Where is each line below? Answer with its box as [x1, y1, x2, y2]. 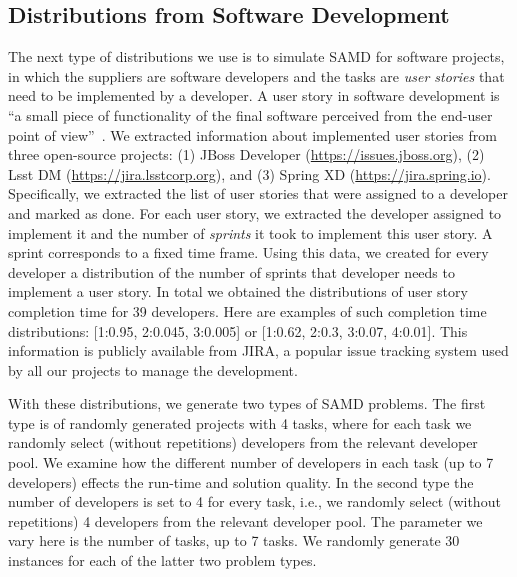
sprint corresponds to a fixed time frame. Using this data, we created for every [8, 242, 489, 263]
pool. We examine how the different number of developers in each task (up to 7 [8, 452, 494, 473]
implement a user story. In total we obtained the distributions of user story [8, 281, 468, 302]
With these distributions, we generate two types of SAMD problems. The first [8, 393, 486, 414]
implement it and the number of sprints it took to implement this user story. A [8, 222, 493, 243]
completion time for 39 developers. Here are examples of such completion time [8, 300, 487, 321]
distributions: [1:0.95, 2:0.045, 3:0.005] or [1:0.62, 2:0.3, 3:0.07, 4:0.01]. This [8, 320, 468, 341]
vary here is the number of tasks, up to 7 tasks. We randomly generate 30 [8, 530, 460, 551]
